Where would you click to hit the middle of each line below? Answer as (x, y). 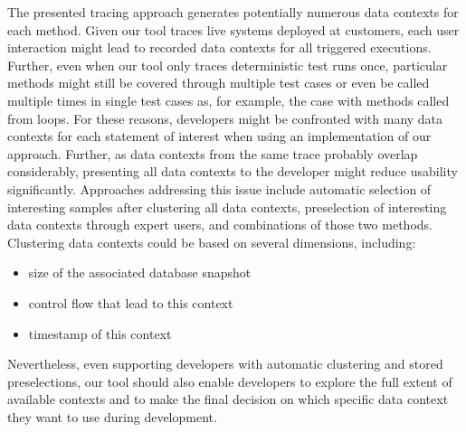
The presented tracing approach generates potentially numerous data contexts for (233, 12)
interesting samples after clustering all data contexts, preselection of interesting (227, 207)
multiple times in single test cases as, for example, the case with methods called (228, 100)
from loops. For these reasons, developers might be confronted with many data (225, 118)
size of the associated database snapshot (140, 272)
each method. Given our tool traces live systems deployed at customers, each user (233, 29)
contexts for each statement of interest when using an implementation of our (219, 136)
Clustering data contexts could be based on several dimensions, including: (212, 242)
